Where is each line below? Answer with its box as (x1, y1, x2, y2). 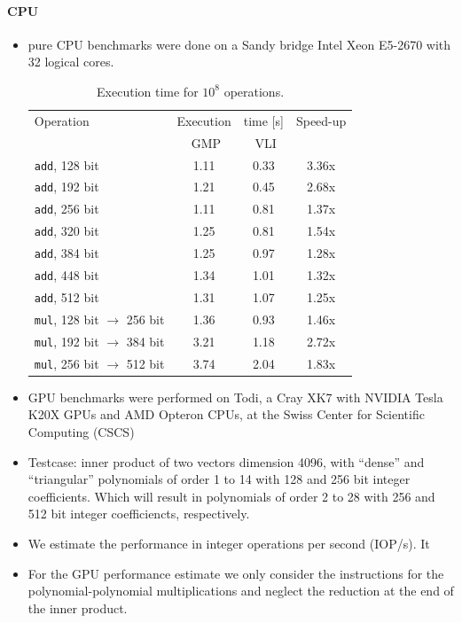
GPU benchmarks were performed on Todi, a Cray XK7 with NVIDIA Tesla (27, 387, 443, 406)
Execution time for (97, 82, 199, 100)
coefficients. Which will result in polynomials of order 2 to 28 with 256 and (27, 487, 435, 505)
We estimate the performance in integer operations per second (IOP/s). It (27, 533, 430, 552)
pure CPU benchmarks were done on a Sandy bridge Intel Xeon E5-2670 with (27, 35, 451, 53)
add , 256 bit (34, 199, 99, 218)
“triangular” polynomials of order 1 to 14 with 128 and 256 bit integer (27, 470, 411, 488)
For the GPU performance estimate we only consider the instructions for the (27, 564, 444, 582)
